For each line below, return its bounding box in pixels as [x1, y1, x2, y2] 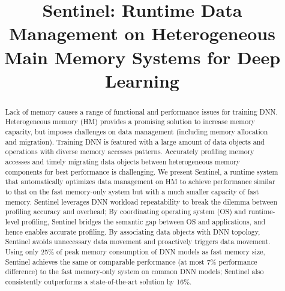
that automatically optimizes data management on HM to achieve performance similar [5, 176, 275, 187]
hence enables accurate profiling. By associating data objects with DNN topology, [5, 226, 260, 236]
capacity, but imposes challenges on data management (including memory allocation [5, 127, 268, 137]
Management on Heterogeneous [9, 21, 275, 46]
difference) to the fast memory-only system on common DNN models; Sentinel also [5, 266, 264, 277]
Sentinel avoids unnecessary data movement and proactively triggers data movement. [5, 236, 271, 247]
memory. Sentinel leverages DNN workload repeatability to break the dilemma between [5, 196, 278, 206]
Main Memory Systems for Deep [4, 44, 281, 69]
